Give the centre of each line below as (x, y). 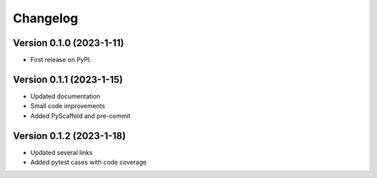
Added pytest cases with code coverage (88, 162)
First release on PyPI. (61, 60)
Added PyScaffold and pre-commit (80, 116)
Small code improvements (68, 106)
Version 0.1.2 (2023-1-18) (69, 136)
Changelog (45, 18)
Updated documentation (65, 96)
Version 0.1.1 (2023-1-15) (68, 79)
